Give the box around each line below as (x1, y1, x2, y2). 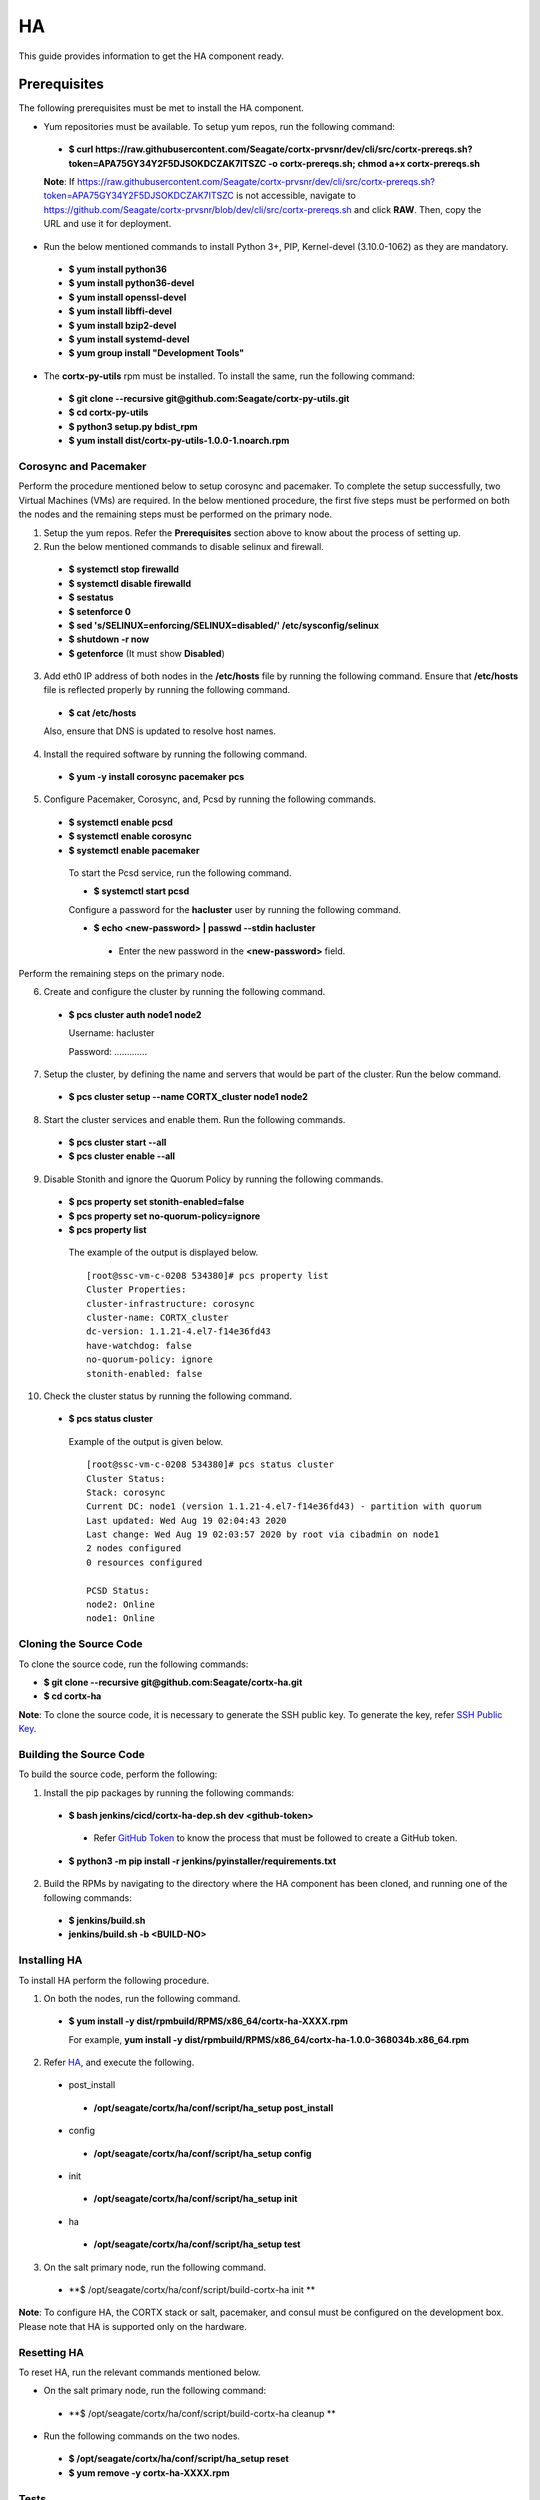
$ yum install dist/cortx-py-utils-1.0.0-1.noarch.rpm (68, 435, 290, 447)
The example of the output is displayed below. (68, 1246, 259, 1259)
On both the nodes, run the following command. (43, 1992, 241, 2004)
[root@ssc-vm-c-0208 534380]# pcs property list (86, 1270, 329, 1281)
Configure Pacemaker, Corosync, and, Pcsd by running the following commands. (43, 793, 377, 805)
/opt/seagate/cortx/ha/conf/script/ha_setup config (93, 2147, 312, 2159)
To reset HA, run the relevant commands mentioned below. (18, 2366, 261, 2378)
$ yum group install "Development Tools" (68, 347, 245, 359)
